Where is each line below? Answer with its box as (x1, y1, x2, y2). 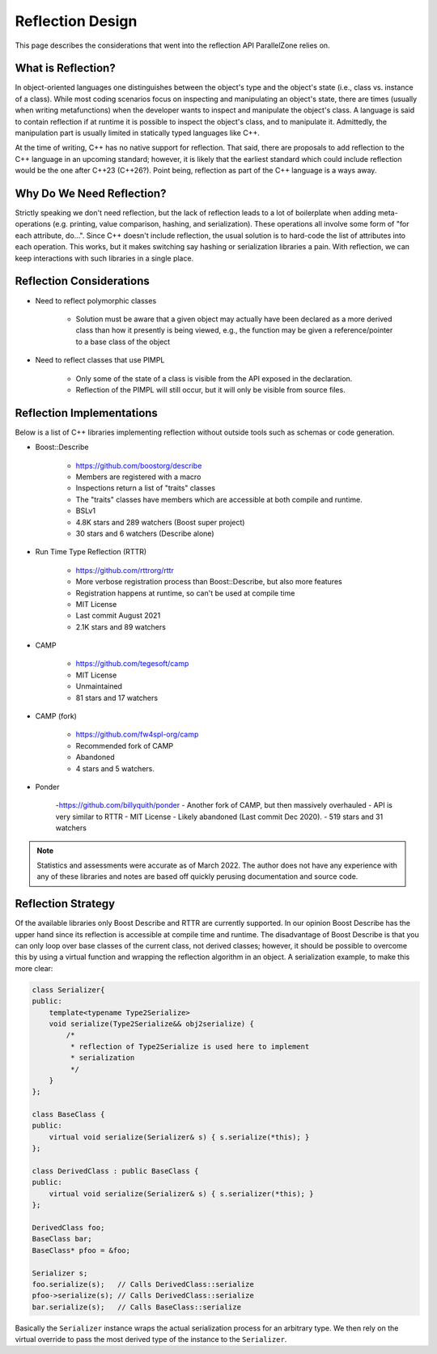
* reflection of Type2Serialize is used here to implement (70, 1042, 310, 1051)
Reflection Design (15, 12, 138, 30)
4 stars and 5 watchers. (75, 763, 155, 773)
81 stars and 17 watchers (75, 693, 158, 702)
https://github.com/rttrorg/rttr (75, 565, 174, 575)
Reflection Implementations (15, 405, 158, 420)
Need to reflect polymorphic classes (35, 295, 157, 305)
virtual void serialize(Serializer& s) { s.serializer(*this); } (49, 1189, 314, 1198)
